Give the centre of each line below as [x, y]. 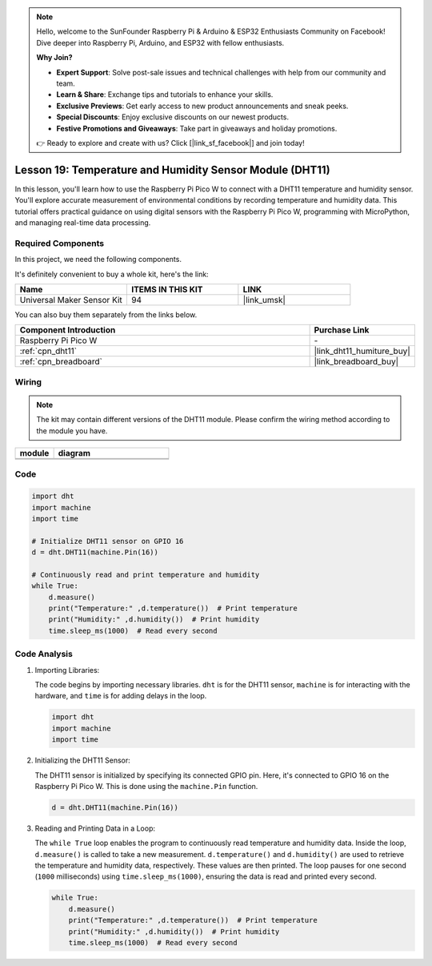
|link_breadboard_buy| [356, 362]
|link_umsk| [264, 300]
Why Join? [54, 58]
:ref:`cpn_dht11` [48, 351]
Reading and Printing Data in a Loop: [95, 828]
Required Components [59, 243]
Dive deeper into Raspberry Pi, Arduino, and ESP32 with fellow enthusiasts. [160, 42]
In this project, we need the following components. [98, 260]
